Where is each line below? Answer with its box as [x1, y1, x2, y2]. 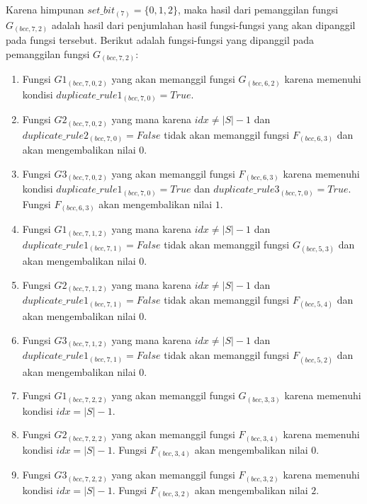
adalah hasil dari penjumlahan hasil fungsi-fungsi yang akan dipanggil [51, 17, 356, 32]
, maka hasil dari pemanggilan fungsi [177, 2, 339, 16]
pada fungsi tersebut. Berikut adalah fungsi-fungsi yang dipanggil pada [6, 33, 315, 47]
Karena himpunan [6, 2, 84, 16]
